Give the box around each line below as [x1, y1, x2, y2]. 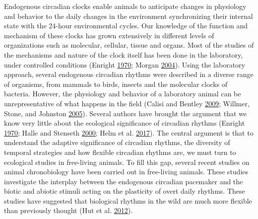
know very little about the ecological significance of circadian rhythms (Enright [4, 118, 245, 128]
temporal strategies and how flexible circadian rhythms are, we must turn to [4, 146, 236, 157]
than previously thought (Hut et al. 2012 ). [4, 205, 133, 216]
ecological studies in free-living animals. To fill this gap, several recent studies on [4, 156, 250, 167]
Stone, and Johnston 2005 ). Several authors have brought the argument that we [4, 108, 247, 118]
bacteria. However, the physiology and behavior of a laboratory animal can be [4, 88, 241, 99]
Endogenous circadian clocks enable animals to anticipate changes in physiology [4, 1, 247, 11]
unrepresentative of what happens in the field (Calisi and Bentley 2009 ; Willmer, [4, 98, 250, 108]
